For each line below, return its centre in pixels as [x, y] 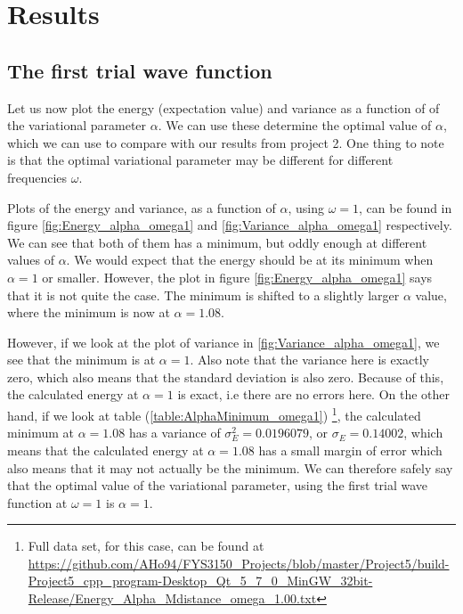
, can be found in [406, 207]
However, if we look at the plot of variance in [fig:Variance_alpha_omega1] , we [223, 342]
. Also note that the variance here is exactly [310, 360]
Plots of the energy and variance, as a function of [142, 207]
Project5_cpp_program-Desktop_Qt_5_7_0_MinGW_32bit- [200, 581]
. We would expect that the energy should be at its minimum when [250, 260]
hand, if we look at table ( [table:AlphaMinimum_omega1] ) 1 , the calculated [214, 414]
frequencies [37, 177]
